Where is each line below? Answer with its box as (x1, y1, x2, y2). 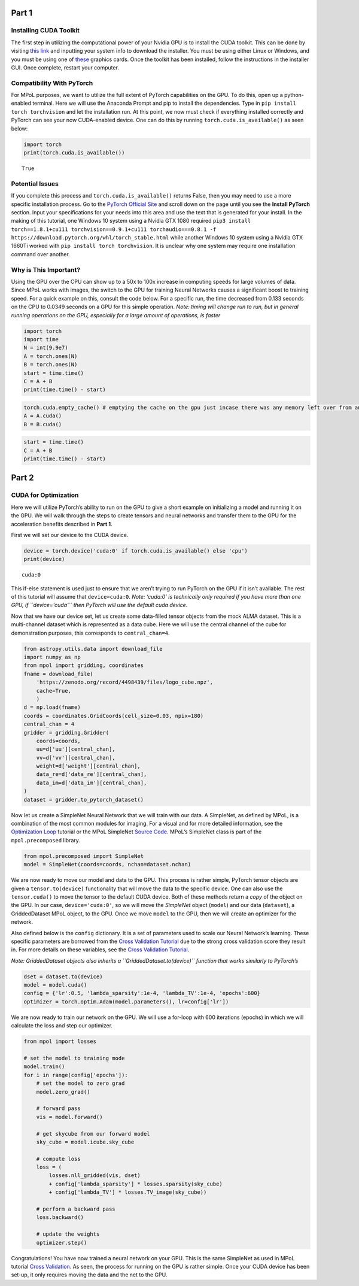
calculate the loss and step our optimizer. (11, 1022, 113, 1029)
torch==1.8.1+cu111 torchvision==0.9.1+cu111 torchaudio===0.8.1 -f (11, 226, 217, 233)
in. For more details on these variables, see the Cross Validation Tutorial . (11, 946, 190, 953)
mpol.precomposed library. (11, 836, 81, 844)
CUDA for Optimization (11, 491, 79, 499)
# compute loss (36, 1155, 81, 1162)
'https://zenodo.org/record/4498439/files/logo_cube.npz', (36, 679, 214, 686)
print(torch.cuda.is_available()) (23, 150, 125, 156)
